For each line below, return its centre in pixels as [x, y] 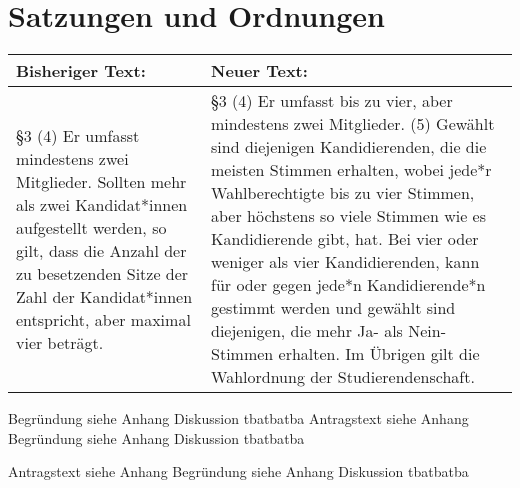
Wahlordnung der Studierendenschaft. [343, 377]
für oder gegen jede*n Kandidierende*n [348, 285]
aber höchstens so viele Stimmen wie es [349, 216]
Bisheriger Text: [81, 71]
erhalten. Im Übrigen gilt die [379, 354]
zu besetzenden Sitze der [102, 273]
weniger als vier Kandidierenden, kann [345, 262]
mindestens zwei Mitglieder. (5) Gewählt [353, 124]
